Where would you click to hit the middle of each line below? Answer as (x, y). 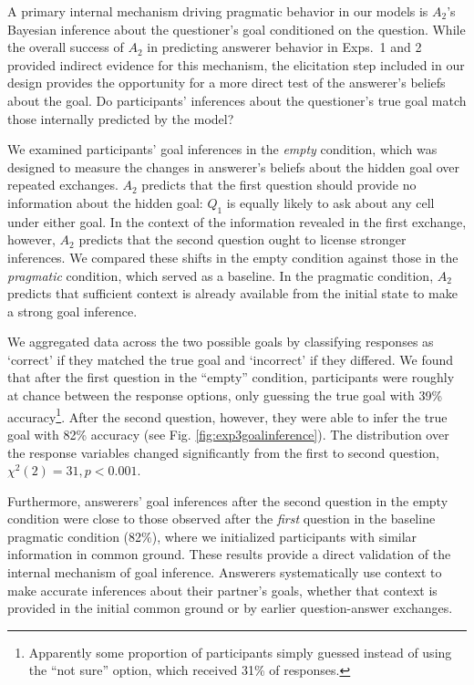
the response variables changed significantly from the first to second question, (223, 452)
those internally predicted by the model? (121, 118)
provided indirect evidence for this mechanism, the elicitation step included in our (236, 64)
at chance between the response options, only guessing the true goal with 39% (225, 395)
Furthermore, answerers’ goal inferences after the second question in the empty (228, 500)
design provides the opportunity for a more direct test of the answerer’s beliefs (227, 83)
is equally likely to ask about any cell (330, 202)
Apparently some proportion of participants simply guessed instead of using (240, 652)
